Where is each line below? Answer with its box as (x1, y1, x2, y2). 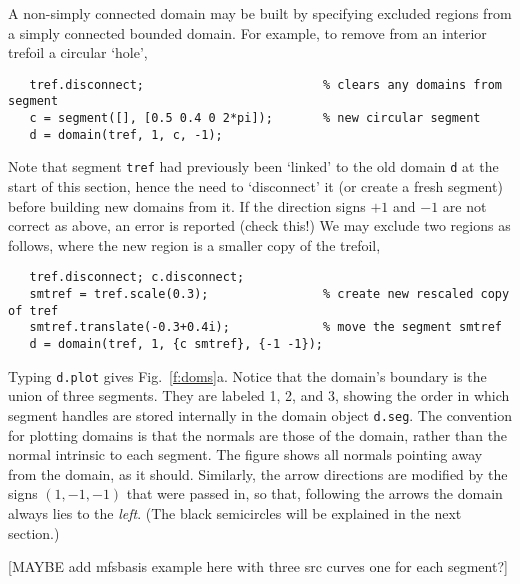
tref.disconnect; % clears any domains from (29, 77, 502, 92)
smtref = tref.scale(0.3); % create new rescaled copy (29, 287, 510, 302)
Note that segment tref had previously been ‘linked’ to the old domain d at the (8, 156, 499, 177)
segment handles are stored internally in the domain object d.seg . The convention (8, 404, 512, 425)
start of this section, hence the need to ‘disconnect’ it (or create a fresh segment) (8, 176, 503, 197)
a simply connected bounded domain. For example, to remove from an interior (8, 22, 487, 43)
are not (442, 195, 487, 216)
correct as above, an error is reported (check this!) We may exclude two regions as (8, 215, 511, 236)
